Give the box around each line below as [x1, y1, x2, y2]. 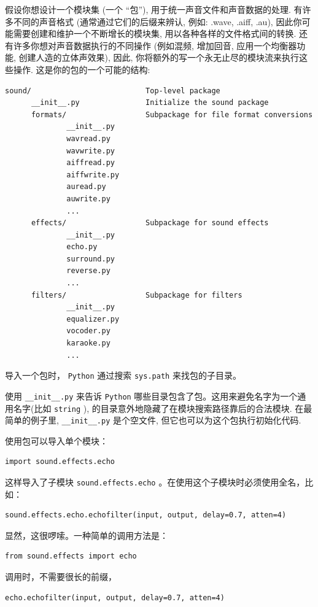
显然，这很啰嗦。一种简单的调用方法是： [5, 528, 168, 541]
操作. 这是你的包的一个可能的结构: [13, 63, 150, 75]
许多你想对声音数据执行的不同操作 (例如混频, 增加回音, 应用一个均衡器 [13, 39, 297, 52]
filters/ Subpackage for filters [31, 290, 242, 300]
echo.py [66, 242, 98, 252]
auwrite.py [66, 194, 111, 203]
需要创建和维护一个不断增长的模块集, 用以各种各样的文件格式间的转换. [13, 27, 297, 40]
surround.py [66, 254, 115, 263]
